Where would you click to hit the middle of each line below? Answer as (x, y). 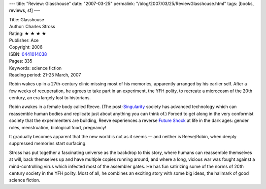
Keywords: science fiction (35, 68)
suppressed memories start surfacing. (48, 144)
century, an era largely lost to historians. (50, 98)
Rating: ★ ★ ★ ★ (28, 33)
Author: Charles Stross (32, 27)
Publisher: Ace (24, 40)
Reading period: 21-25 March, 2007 (45, 75)
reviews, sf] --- (25, 10)
